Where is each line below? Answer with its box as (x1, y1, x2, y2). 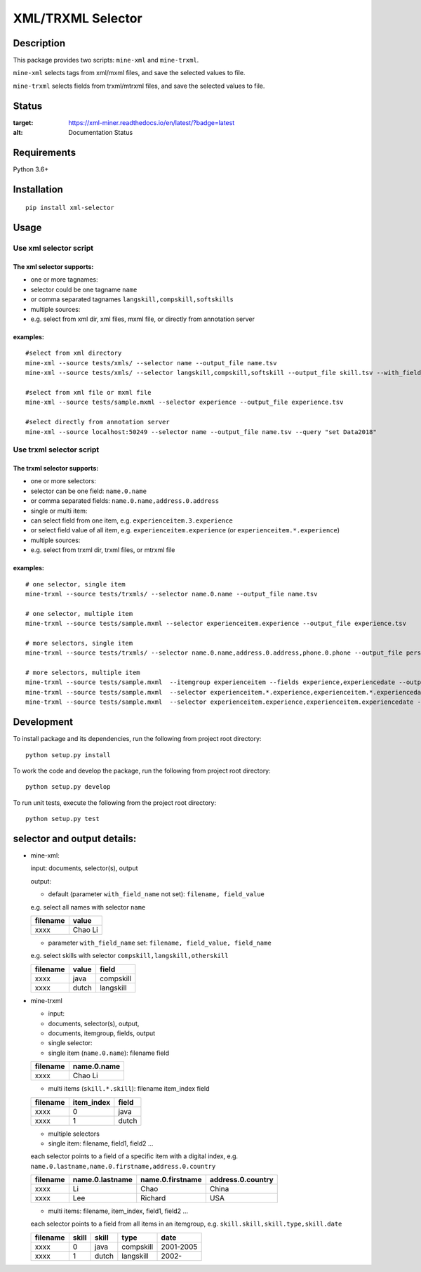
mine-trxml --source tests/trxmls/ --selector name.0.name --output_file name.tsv (25, 590, 318, 598)
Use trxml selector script (13, 445, 100, 454)
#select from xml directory (25, 349, 122, 358)
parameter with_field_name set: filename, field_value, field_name (48, 938, 272, 947)
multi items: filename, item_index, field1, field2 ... (48, 1207, 189, 1215)
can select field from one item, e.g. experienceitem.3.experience (30, 516, 233, 525)
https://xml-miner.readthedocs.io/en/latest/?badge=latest (68, 118, 235, 126)
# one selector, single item (25, 580, 126, 588)
